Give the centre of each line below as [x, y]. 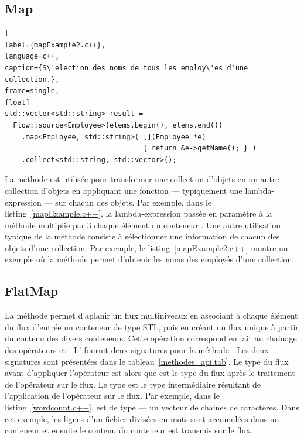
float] [17, 102]
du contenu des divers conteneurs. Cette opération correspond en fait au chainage [151, 338]
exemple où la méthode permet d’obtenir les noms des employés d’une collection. [150, 259]
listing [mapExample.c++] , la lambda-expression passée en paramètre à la [139, 213]
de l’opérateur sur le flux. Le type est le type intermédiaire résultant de [133, 384]
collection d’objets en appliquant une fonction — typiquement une [124, 190]
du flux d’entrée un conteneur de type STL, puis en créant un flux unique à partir [152, 326]
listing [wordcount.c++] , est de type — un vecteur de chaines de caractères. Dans [152, 407]
